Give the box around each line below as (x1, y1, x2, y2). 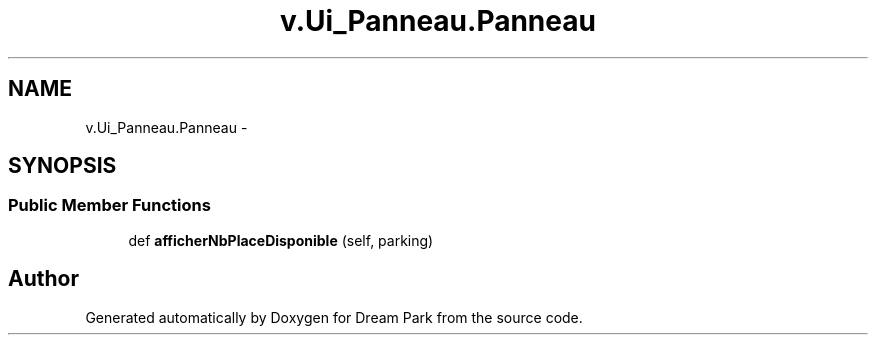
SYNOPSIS (8, 153, 117, 179)
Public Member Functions (8, 195, 211, 216)
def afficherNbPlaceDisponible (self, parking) (128, 231, 434, 249)
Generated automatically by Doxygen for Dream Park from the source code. (85, 308, 583, 326)
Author (8, 266, 79, 292)
